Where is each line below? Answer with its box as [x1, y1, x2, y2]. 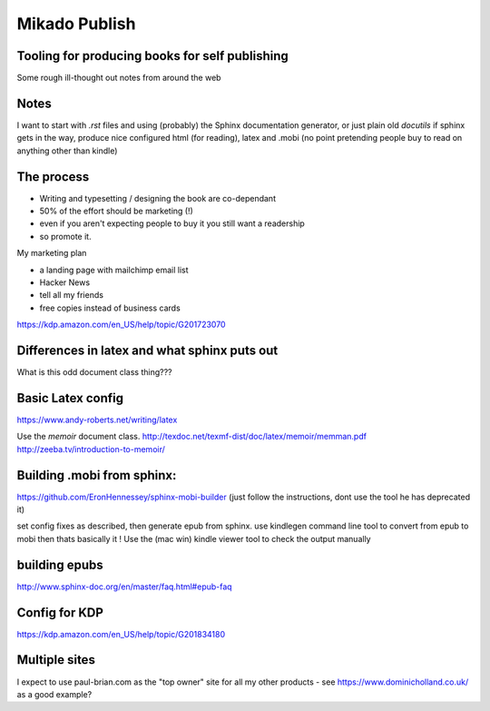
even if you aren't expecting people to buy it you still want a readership [39, 218, 306, 229]
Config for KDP [16, 605, 104, 620]
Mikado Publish [16, 14, 136, 34]
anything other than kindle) [16, 145, 118, 156]
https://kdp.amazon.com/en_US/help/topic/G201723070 [16, 319, 226, 331]
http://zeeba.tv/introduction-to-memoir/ [16, 443, 165, 454]
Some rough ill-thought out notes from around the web [16, 73, 221, 84]
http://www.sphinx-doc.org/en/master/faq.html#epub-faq [16, 581, 232, 592]
